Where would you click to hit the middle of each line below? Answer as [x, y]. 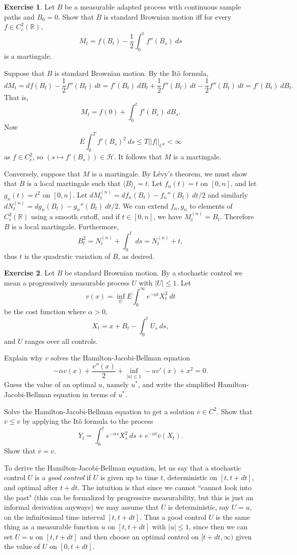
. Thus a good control [173, 517]
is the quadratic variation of [67, 256]
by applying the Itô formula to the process [88, 421]
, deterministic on [190, 477]
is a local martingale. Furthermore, [65, 226]
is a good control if [63, 477]
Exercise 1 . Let [29, 7]
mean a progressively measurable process [67, 282]
